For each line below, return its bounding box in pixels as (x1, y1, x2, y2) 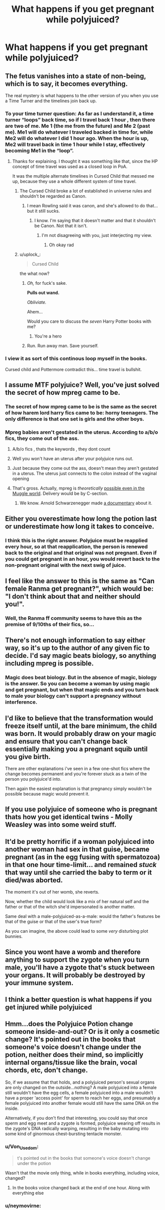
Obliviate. (27, 300, 47, 305)
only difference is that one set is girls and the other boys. (5, 416, 144, 422)
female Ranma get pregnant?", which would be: (5, 584, 154, 593)
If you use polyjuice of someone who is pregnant (5, 805, 158, 814)
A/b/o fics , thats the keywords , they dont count (12, 446, 111, 452)
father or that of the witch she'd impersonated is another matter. (5, 904, 135, 910)
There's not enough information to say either (5, 636, 146, 644)
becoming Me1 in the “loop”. (5, 147, 74, 154)
